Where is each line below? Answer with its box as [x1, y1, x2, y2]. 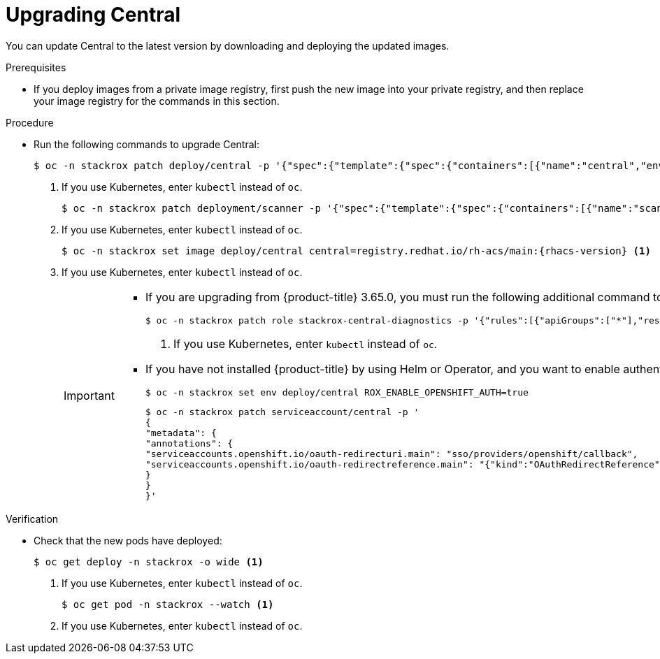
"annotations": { [145, 437, 234, 449]
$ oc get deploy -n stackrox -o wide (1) [34, 556, 264, 567]
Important [64, 388, 115, 403]
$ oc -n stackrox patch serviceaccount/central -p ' [145, 406, 419, 417]
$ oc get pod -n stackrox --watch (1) [62, 598, 274, 610]
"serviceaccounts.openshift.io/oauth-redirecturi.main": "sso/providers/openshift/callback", [145, 448, 638, 459]
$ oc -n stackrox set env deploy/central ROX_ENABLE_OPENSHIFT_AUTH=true [145, 386, 529, 398]
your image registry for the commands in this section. [34, 94, 280, 107]
